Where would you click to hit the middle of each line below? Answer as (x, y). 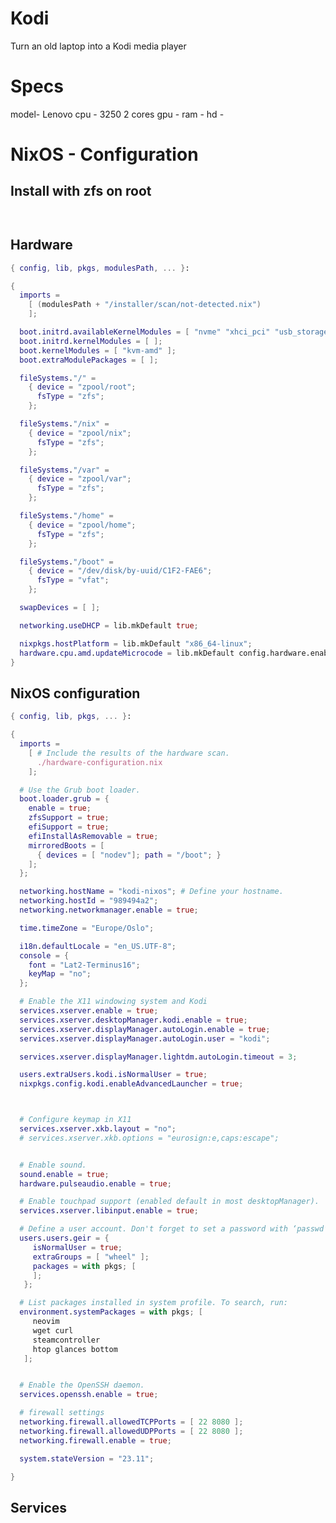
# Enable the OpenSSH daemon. (82, 1385)
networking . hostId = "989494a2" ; (89, 901)
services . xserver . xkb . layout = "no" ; (98, 1129)
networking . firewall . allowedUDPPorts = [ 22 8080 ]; (131, 1431)
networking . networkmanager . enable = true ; (109, 910)
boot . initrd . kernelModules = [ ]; (91, 341)
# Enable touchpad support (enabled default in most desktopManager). (169, 1202)
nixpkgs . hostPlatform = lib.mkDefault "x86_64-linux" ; (136, 643)
